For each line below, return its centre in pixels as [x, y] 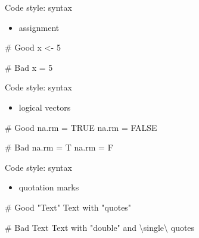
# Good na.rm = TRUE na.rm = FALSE [81, 127]
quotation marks [49, 187]
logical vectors [45, 107]
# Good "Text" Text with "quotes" [68, 207]
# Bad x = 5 [29, 67]
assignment [39, 27]
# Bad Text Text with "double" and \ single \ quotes [100, 227]
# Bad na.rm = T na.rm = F [59, 147]
